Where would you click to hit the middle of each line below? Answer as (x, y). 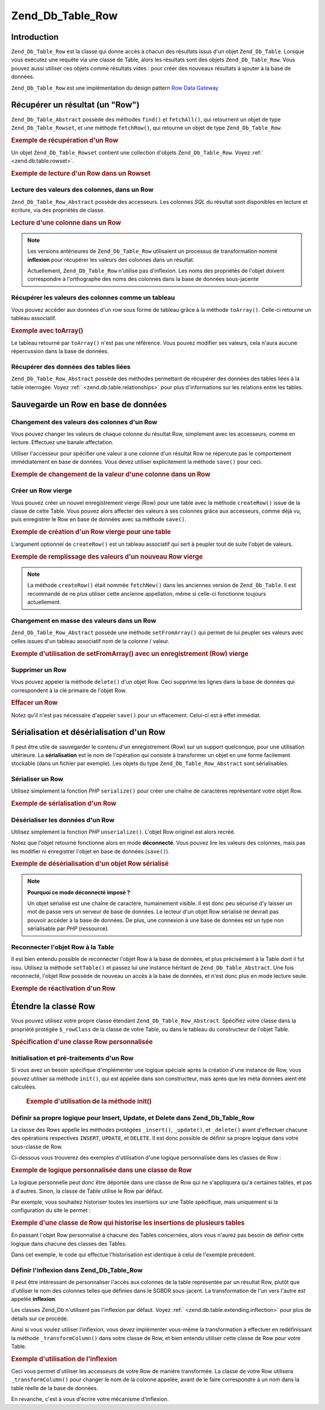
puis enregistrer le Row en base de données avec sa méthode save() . (99, 519)
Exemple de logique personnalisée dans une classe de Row (101, 1170)
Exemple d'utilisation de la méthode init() (89, 1101)
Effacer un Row (34, 703)
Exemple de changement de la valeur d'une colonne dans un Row (111, 474)
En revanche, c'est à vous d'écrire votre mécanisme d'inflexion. (90, 1399)
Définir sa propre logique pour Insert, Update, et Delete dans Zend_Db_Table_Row (133, 1118)
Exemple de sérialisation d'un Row (64, 803)
